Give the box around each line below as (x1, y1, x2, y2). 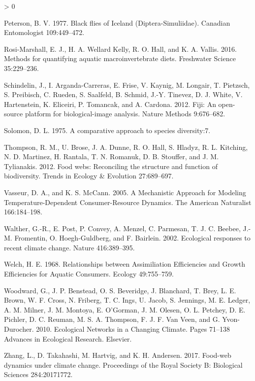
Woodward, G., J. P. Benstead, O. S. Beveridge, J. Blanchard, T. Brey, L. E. (4, 285, 236, 295)
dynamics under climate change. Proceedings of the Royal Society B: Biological (4, 359, 243, 370)
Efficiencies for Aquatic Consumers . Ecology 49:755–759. (4, 269, 174, 279)
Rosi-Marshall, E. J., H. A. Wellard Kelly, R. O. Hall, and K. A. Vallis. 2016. (4, 43, 237, 54)
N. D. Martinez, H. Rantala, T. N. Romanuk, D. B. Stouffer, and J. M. (4, 151, 219, 162)
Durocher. (4, 324, 34, 334)
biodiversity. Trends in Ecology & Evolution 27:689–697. (4, 171, 174, 181)
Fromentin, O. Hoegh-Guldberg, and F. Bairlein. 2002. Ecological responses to (14, 233, 251, 243)
